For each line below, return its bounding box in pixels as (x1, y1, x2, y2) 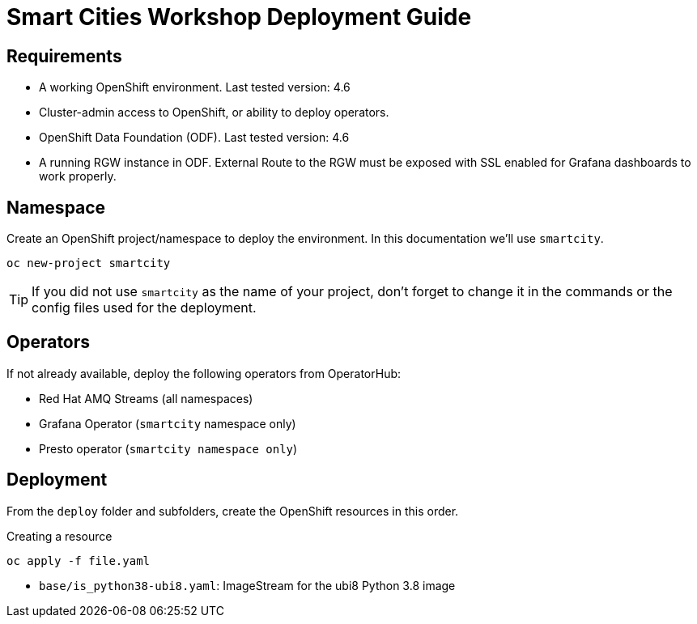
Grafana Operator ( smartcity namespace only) (39, 416, 296, 431)
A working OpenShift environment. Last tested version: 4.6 (39, 80, 351, 95)
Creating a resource (6, 528, 113, 543)
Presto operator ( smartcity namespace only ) (39, 441, 298, 456)
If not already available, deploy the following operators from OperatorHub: (6, 366, 402, 380)
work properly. (39, 169, 117, 184)
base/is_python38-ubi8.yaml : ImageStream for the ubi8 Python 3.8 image (39, 578, 456, 592)
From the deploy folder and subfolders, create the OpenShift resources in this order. (6, 503, 459, 518)
